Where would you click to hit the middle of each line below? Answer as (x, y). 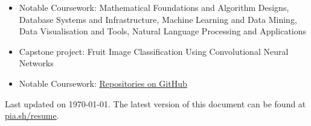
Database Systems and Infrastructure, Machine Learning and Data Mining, (158, 19)
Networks (36, 63)
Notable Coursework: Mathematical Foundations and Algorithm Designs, (154, 7)
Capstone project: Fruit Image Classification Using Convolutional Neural (154, 51)
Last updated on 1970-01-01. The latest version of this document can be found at (155, 103)
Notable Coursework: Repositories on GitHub (103, 83)
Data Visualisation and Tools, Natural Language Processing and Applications (163, 31)
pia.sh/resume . (32, 115)
